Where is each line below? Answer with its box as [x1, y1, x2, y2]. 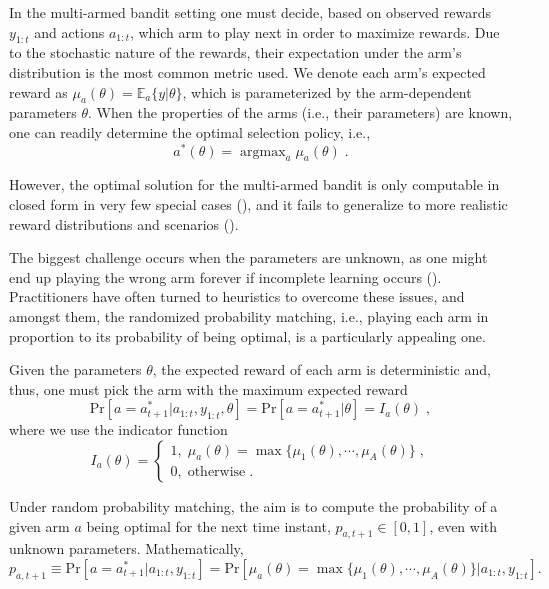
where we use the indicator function [9, 419, 228, 440]
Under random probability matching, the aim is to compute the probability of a [9, 495, 498, 516]
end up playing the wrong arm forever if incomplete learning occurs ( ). [9, 266, 442, 287]
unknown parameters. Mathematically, [9, 538, 244, 559]
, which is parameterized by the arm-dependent [182, 81, 472, 102]
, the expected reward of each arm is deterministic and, [152, 359, 491, 380]
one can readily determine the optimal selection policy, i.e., [9, 121, 371, 142]
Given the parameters [9, 359, 142, 380]
